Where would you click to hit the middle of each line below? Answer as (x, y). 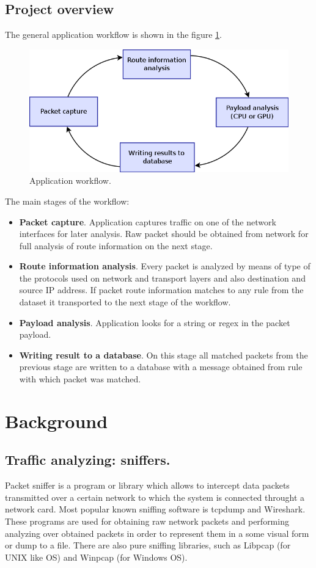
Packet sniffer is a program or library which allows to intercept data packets (147, 485)
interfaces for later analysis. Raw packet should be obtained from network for (164, 234)
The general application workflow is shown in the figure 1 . (113, 35)
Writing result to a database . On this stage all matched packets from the (164, 355)
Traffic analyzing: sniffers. (88, 460)
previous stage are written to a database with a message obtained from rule (161, 367)
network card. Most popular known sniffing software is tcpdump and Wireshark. (155, 509)
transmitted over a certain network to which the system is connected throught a (155, 497)
